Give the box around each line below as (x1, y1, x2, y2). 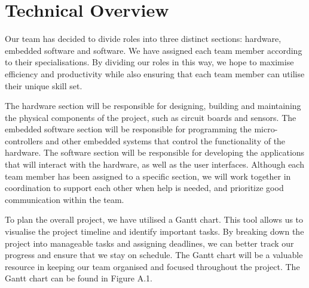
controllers (5, 134, 43, 147)
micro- (254, 123, 278, 135)
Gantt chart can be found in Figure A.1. (5, 272, 152, 284)
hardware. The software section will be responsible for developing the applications (5, 146, 305, 159)
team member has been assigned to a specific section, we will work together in (5, 169, 291, 182)
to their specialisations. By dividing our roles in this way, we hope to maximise (5, 56, 294, 68)
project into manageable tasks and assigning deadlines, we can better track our (5, 237, 294, 249)
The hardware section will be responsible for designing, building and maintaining (5, 99, 301, 112)
